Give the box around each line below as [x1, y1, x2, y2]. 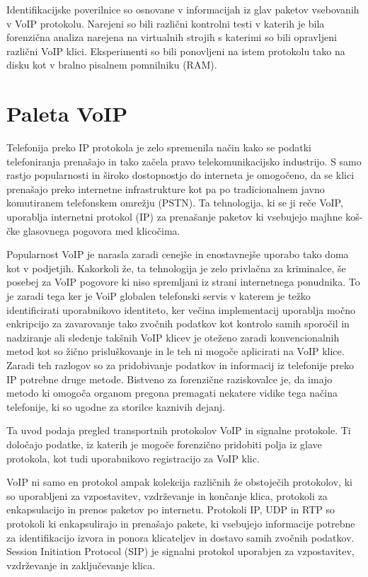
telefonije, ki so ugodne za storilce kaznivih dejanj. [6, 399, 225, 414]
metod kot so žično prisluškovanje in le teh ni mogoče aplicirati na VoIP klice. [6, 344, 345, 359]
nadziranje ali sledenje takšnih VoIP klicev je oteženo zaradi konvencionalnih [6, 330, 340, 344]
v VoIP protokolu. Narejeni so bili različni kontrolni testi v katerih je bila [6, 16, 325, 30]
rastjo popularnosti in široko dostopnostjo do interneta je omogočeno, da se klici [6, 168, 355, 182]
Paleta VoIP [6, 99, 128, 128]
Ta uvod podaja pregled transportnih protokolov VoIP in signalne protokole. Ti [6, 423, 351, 438]
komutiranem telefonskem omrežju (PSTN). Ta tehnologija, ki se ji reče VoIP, [6, 195, 343, 210]
